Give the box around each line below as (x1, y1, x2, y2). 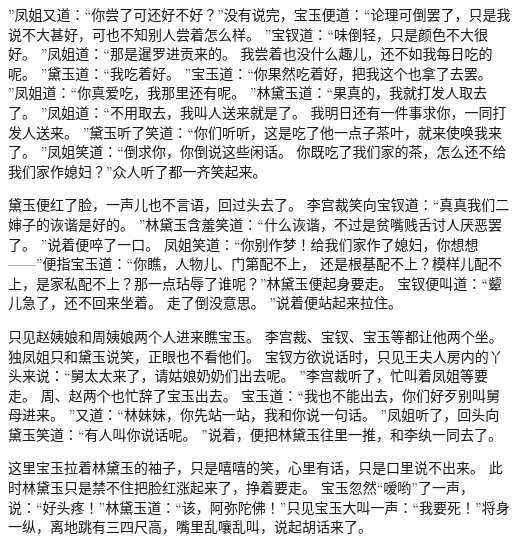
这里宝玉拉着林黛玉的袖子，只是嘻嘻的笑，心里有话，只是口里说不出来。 (8, 457, 484, 478)
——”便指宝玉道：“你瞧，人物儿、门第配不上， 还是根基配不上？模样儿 (8, 253, 474, 274)
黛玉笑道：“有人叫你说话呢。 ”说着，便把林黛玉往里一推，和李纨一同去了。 (8, 423, 502, 444)
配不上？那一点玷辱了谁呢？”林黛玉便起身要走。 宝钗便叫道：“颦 (77, 272, 502, 293)
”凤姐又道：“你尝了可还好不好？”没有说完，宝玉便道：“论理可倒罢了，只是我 (8, 4, 511, 24)
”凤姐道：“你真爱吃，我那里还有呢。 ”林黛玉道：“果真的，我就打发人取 (8, 82, 474, 103)
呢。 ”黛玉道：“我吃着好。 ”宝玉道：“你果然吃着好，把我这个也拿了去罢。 (8, 62, 492, 83)
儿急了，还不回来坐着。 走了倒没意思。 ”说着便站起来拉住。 (8, 292, 402, 313)
